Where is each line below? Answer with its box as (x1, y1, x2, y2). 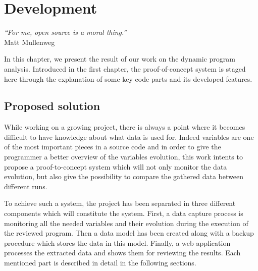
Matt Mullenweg (4, 36, 55, 47)
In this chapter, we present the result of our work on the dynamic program (4, 53, 235, 64)
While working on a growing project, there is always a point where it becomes (4, 122, 245, 132)
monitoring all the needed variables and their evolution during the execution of (4, 218, 248, 228)
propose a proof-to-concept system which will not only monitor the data (4, 161, 227, 172)
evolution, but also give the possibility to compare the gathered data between (4, 171, 243, 182)
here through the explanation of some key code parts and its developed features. (4, 73, 252, 84)
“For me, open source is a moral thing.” (4, 27, 127, 37)
